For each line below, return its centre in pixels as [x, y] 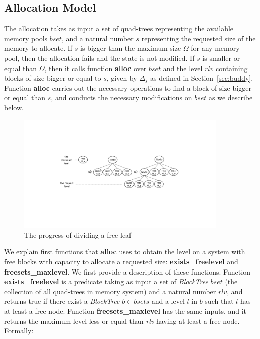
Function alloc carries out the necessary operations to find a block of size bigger [128, 87]
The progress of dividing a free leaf [78, 234]
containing [232, 68]
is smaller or [221, 58]
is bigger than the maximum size [131, 48]
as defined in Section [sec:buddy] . [202, 78]
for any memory [215, 48]
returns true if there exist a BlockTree [62, 301]
